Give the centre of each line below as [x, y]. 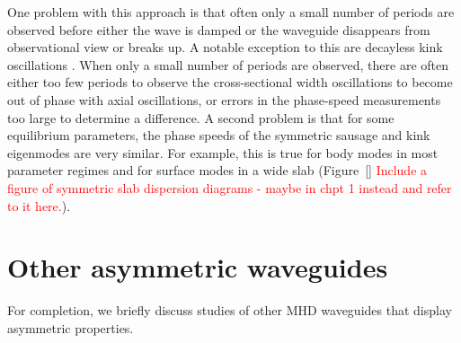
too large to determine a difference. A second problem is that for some [201, 117]
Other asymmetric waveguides [198, 267]
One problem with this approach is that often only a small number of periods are [231, 12]
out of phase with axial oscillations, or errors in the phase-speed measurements [224, 99]
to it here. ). [39, 205]
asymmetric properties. [71, 327]
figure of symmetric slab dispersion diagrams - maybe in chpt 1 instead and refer [230, 187]
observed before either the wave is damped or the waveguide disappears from [219, 29]
